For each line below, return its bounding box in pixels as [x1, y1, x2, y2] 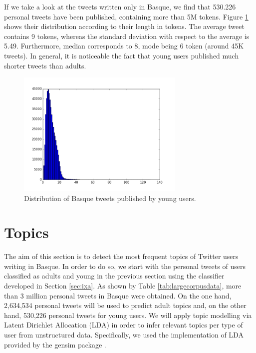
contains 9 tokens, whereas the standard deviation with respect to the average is [4, 30, 250, 41]
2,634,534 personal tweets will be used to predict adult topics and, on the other [4, 300, 247, 310]
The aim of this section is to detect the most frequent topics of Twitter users [4, 251, 239, 261]
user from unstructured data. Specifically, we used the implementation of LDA [4, 329, 244, 339]
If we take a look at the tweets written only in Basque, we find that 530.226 [4, 1, 236, 11]
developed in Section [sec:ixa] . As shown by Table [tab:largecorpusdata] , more [4, 280, 242, 291]
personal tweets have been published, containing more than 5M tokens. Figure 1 [4, 11, 249, 21]
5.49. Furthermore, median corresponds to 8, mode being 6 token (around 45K [4, 40, 244, 51]
